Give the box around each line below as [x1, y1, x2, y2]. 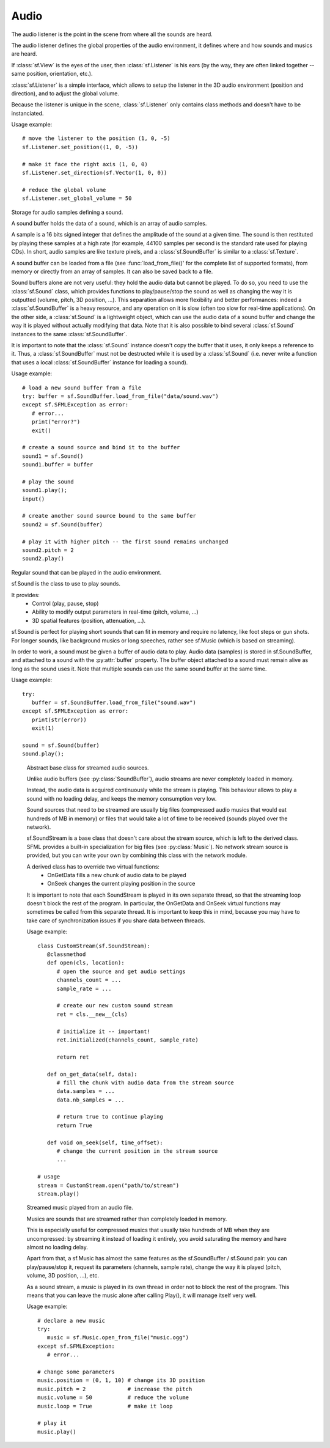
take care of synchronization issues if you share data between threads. [26, 917, 206, 924]
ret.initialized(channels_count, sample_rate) [56, 1036, 199, 1043]
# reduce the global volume [22, 186, 106, 193]
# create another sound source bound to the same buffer [22, 512, 197, 520]
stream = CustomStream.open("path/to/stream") [37, 1182, 180, 1189]
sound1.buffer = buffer [22, 461, 94, 468]
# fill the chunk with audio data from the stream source [56, 1079, 235, 1086]
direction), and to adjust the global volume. [11, 89, 119, 97]
